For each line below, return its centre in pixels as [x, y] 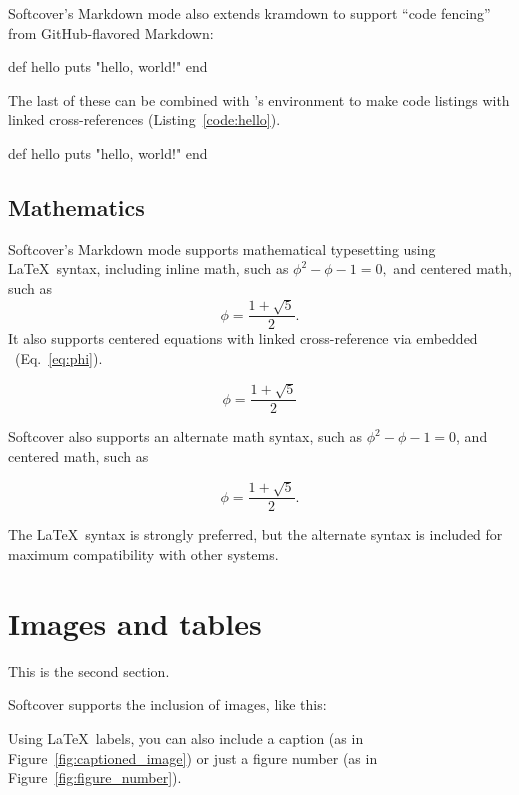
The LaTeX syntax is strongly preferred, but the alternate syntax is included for [255, 534]
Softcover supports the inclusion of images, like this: [167, 704]
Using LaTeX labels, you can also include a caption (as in [186, 737]
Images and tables [135, 622]
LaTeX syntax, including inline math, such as [148, 268]
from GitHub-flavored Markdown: [111, 32]
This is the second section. [89, 670]
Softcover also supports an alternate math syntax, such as [185, 436]
